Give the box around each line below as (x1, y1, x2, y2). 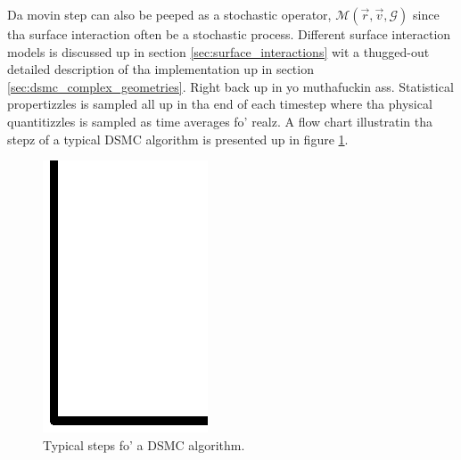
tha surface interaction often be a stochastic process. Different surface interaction (7, 25, 451, 43)
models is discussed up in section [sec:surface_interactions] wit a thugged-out (7, 42, 430, 61)
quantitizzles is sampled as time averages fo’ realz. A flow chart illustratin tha (7, 111, 432, 130)
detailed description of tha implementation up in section (7, 60, 314, 78)
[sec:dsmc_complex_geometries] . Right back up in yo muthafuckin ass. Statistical (7, 77, 454, 95)
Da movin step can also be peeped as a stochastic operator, (7, 5, 332, 23)
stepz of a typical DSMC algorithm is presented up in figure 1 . (7, 129, 349, 148)
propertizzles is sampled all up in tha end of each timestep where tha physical (7, 94, 432, 113)
